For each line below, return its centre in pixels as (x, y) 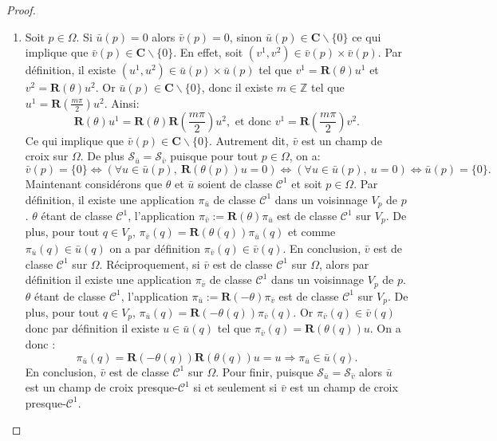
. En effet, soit (208, 52)
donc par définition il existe (92, 328)
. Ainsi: (122, 102)
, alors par (344, 264)
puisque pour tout (214, 156)
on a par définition (155, 248)
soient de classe (235, 183)
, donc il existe (237, 87)
